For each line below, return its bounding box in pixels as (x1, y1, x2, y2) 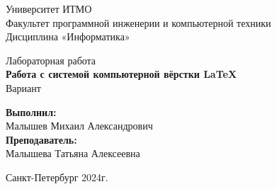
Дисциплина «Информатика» (6, 29, 130, 44)
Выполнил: (6, 104, 57, 119)
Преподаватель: (6, 132, 77, 147)
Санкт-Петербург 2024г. (6, 169, 108, 184)
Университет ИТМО (6, 1, 92, 16)
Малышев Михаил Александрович (6, 118, 153, 133)
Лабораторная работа (6, 52, 96, 67)
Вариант (6, 80, 41, 95)
